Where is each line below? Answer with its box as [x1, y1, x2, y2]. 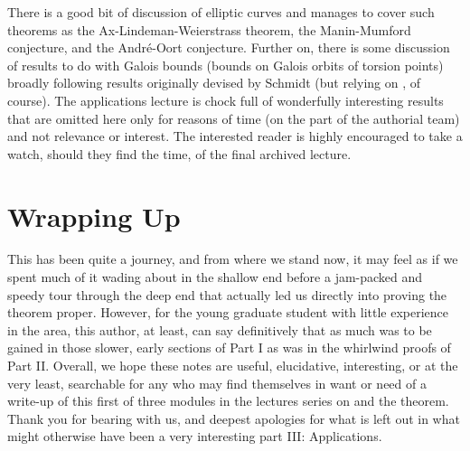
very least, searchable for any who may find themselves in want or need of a [7, 373, 427, 392]
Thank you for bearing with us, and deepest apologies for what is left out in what [7, 409, 460, 428]
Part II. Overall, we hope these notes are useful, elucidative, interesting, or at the [7, 356, 458, 375]
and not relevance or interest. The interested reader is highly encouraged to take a [7, 127, 463, 146]
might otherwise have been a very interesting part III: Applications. [7, 427, 382, 446]
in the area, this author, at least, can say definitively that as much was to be [7, 320, 432, 339]
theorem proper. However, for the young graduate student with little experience [7, 303, 449, 322]
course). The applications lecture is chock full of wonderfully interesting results [7, 90, 444, 109]
